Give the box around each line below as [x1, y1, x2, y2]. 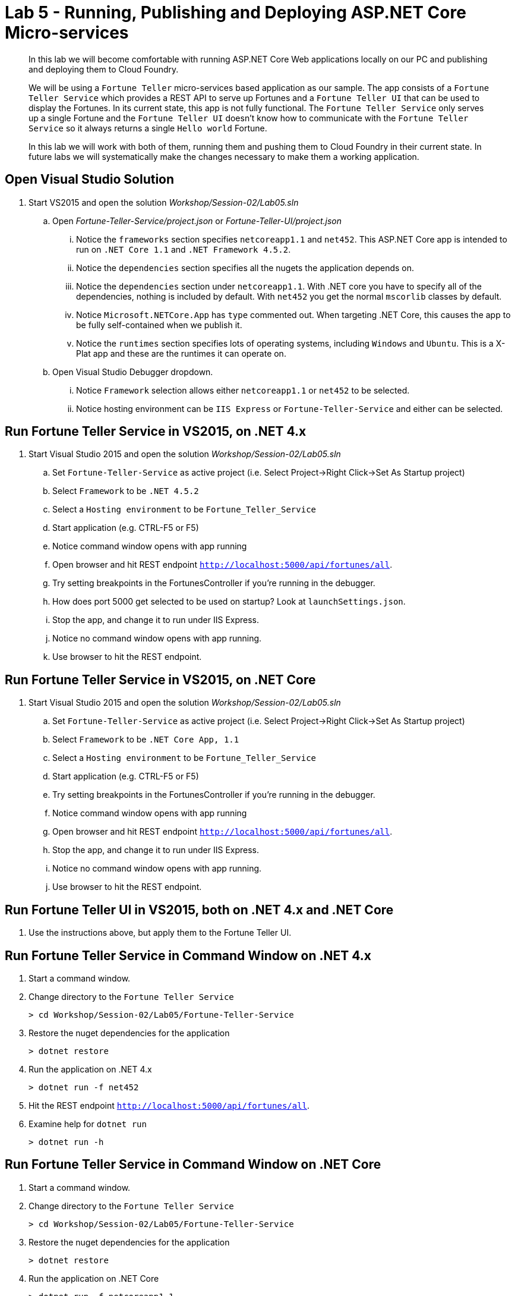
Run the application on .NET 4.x [29, 1064, 152, 1074]
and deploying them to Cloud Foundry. [29, 64, 179, 74]
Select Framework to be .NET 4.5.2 [52, 486, 199, 496]
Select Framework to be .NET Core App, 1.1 [52, 734, 239, 745]
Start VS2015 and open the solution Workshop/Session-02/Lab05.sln [29, 197, 299, 207]
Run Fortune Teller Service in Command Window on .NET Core [5, 1157, 381, 1172]
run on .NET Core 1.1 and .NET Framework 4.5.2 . [76, 244, 291, 254]
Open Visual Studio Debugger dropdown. [52, 366, 213, 377]
